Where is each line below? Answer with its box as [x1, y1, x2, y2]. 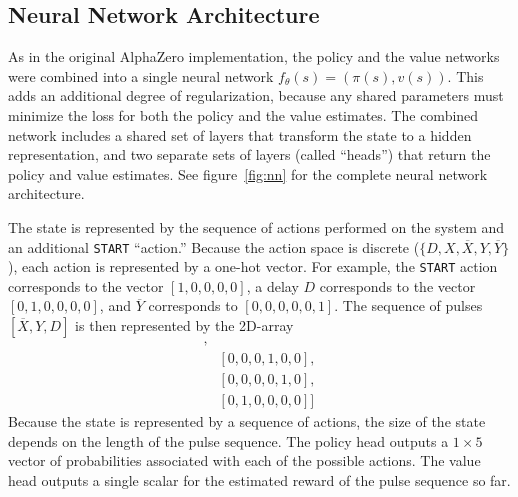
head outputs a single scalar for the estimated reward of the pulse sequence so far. [8, 469, 511, 490]
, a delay [246, 275, 299, 296]
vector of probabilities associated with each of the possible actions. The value [8, 450, 481, 471]
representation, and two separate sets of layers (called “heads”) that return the [8, 144, 491, 165]
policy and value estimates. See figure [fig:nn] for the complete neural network [8, 163, 488, 184]
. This [447, 65, 484, 86]
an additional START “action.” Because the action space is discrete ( [8, 236, 420, 257]
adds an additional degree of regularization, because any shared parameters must [8, 85, 504, 106]
